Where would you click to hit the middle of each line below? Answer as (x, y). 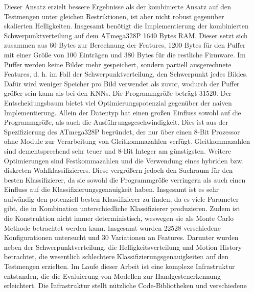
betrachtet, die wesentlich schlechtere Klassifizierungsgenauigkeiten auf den (116, 256)
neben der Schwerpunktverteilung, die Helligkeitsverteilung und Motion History (123, 247)
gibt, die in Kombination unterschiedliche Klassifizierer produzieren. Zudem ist (122, 208)
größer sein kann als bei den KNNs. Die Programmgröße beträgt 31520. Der (118, 93)
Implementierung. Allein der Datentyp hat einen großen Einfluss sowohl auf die (123, 112)
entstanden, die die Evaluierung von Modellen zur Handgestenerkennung (113, 276)
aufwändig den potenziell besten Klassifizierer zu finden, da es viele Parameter (121, 199)
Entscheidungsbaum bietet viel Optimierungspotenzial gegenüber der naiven (118, 102)
